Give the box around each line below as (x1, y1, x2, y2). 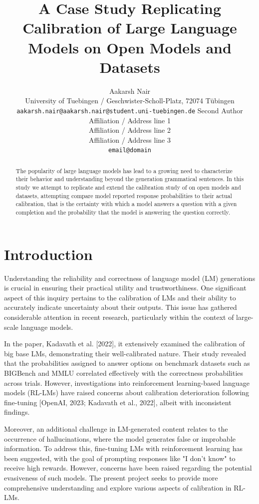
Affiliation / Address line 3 (89, 134, 171, 145)
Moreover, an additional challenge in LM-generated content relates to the (4, 423, 228, 434)
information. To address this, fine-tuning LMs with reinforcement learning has (4, 443, 243, 454)
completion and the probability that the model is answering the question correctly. (15, 208, 231, 217)
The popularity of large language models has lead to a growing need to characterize (15, 166, 233, 175)
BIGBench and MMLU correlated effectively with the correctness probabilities (4, 367, 244, 378)
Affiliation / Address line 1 (89, 115, 171, 125)
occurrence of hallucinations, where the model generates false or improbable (4, 433, 236, 444)
